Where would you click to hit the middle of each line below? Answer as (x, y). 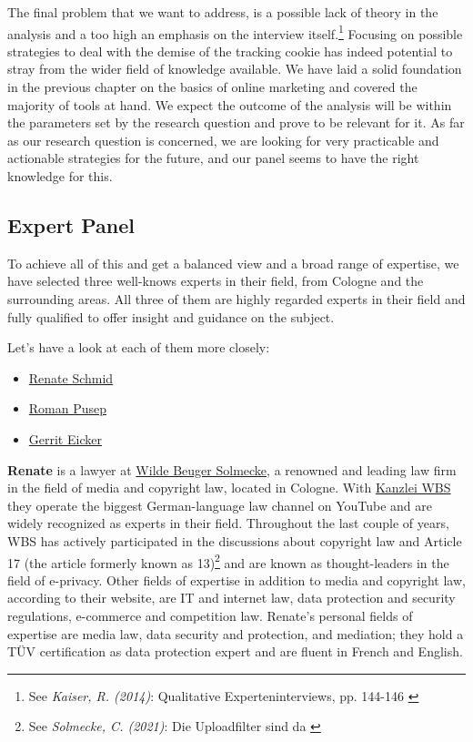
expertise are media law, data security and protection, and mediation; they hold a (236, 633)
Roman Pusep (68, 408)
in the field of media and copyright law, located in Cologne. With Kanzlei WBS (229, 488)
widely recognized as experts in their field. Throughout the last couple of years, (228, 523)
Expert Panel (71, 224)
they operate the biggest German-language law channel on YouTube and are (220, 505)
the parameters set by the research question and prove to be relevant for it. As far (236, 122)
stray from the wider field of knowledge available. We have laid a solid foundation (235, 69)
